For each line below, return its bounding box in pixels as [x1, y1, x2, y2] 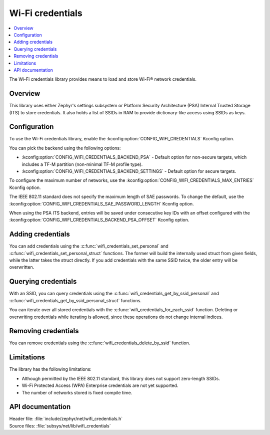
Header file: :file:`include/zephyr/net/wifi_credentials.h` [9, 416, 122, 422]
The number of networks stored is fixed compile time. [21, 389, 132, 395]
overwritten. [9, 264, 34, 270]
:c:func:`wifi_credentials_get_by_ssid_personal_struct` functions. [9, 297, 142, 303]
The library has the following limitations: [9, 366, 92, 372]
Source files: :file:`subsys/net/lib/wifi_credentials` [9, 422, 111, 428]
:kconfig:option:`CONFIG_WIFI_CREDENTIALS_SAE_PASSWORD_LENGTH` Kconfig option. [9, 200, 194, 206]
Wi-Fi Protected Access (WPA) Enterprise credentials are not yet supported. [21, 382, 178, 388]
